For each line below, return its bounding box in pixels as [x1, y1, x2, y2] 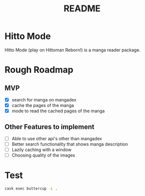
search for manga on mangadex [11, 97, 77, 102]
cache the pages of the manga [11, 102, 74, 108]
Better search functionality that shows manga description [11, 141, 128, 147]
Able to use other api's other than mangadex [11, 135, 102, 141]
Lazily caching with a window [11, 147, 72, 153]
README [63, 3, 101, 14]
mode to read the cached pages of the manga [11, 108, 105, 114]
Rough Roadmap [4, 65, 74, 75]
